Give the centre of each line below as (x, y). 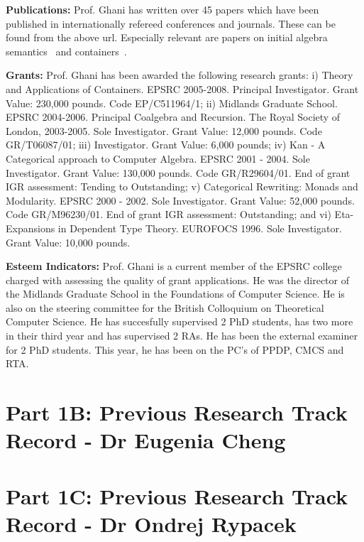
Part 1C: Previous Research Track (177, 495)
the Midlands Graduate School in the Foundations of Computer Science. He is (175, 294)
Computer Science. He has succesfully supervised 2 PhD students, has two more (180, 321)
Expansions (31, 228)
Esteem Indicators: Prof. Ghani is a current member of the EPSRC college (174, 266)
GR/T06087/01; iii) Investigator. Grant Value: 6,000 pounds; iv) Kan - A (166, 145)
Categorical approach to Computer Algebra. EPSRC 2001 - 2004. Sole (158, 158)
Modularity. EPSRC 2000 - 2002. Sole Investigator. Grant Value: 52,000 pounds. (180, 200)
